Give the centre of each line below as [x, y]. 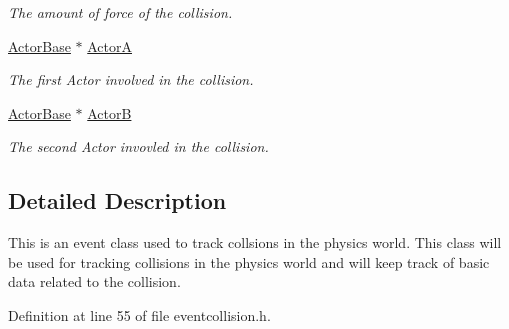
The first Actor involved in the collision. [131, 79]
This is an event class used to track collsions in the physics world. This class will [255, 242]
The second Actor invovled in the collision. [138, 146]
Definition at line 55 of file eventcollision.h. [139, 314]
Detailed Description [117, 200]
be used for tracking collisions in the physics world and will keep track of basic [249, 261]
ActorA [110, 45]
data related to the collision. [94, 281]
